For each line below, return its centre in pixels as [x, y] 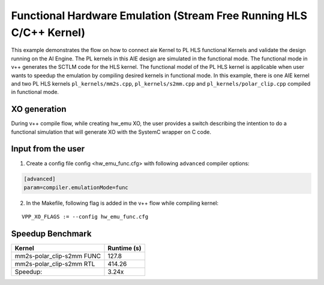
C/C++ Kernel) [48, 32]
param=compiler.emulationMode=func [76, 187]
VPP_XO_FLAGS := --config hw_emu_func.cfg [85, 217]
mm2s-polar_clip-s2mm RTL [55, 264]
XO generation [39, 109]
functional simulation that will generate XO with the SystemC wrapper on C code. [111, 132]
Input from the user [48, 149]
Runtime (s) [124, 248]
